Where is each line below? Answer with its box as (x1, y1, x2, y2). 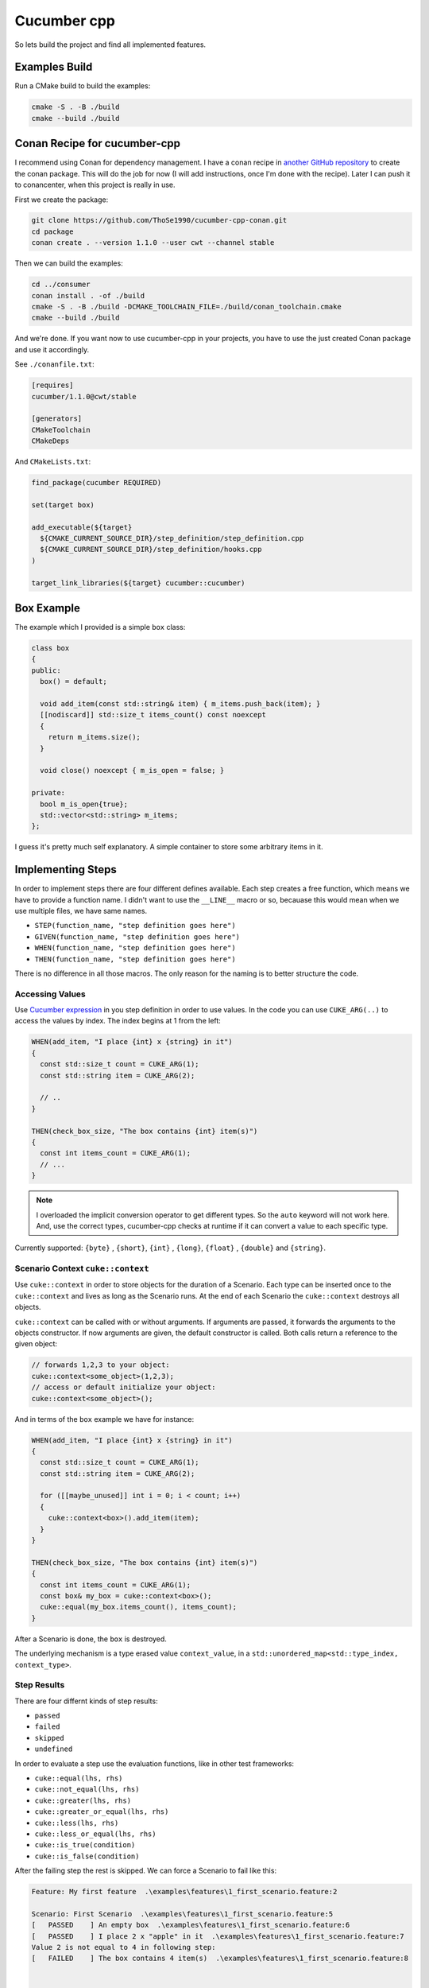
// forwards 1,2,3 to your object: (31, 1361, 170, 1369)
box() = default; (40, 677, 107, 686)
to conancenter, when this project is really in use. (14, 180, 176, 190)
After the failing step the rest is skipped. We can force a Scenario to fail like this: (14, 1866, 277, 1876)
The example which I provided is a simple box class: (14, 623, 186, 632)
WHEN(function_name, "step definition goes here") (34, 943, 236, 953)
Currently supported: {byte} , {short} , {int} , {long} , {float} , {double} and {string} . (14, 1243, 326, 1252)
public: (31, 666, 61, 675)
